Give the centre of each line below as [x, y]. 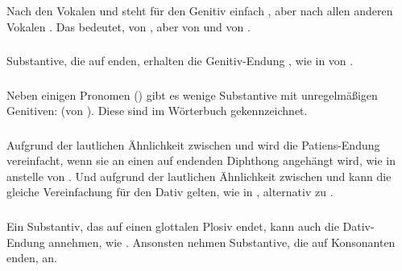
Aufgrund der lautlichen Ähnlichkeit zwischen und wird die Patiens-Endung [193, 144]
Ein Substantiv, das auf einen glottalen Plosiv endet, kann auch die [173, 226]
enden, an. [32, 258]
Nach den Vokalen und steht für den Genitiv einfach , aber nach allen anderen [200, 10]
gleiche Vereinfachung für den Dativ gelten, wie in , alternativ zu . [170, 192]
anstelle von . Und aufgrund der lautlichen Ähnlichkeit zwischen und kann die [199, 176]
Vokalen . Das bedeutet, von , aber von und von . [128, 26]
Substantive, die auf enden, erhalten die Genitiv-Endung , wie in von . [180, 61]
